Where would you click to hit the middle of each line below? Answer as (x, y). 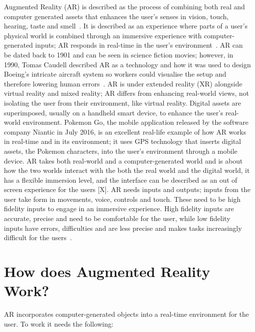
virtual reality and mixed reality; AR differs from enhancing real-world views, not (127, 93)
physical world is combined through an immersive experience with (103, 35)
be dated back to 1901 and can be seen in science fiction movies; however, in (119, 54)
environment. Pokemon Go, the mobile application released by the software (136, 122)
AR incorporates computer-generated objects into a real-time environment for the (127, 314)
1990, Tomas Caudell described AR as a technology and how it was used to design (127, 64)
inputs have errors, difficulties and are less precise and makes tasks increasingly (123, 228)
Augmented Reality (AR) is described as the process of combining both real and (125, 6)
